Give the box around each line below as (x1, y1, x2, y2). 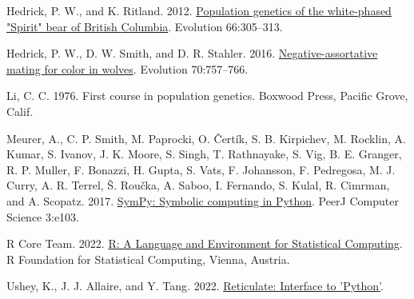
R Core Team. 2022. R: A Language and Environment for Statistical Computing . (6, 235, 403, 252)
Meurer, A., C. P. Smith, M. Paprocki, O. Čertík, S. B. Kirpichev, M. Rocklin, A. (6, 130, 406, 146)
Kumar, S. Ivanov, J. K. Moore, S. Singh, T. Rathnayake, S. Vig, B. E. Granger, (6, 146, 402, 162)
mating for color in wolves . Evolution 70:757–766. (6, 60, 249, 77)
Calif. (6, 102, 34, 119)
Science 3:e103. (6, 208, 79, 225)
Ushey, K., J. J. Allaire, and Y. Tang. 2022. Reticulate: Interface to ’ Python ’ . (6, 277, 384, 294)
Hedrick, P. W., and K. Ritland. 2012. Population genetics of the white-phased (6, 2, 392, 18)
